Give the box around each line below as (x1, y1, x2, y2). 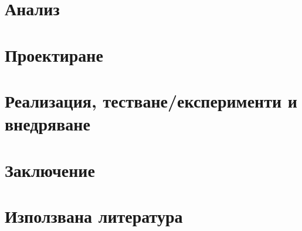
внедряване (5, 112, 90, 136)
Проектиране (5, 42, 103, 66)
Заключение (5, 158, 95, 182)
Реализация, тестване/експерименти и (5, 88, 297, 112)
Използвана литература (5, 203, 183, 227)
